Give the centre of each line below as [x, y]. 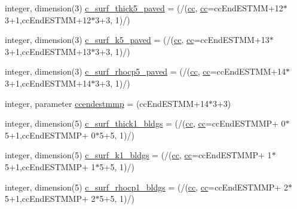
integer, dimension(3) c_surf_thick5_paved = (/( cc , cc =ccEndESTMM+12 [144, 8]
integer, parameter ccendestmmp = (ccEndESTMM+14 [107, 103]
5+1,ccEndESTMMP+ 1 [50, 166]
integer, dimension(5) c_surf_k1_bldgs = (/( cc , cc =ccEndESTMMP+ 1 [138, 155]
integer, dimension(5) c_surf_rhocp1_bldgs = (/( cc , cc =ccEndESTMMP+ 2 [146, 187]
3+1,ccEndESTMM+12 [48, 19]
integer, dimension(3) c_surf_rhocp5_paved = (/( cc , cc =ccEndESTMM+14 [146, 71]
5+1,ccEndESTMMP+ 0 [50, 135]
